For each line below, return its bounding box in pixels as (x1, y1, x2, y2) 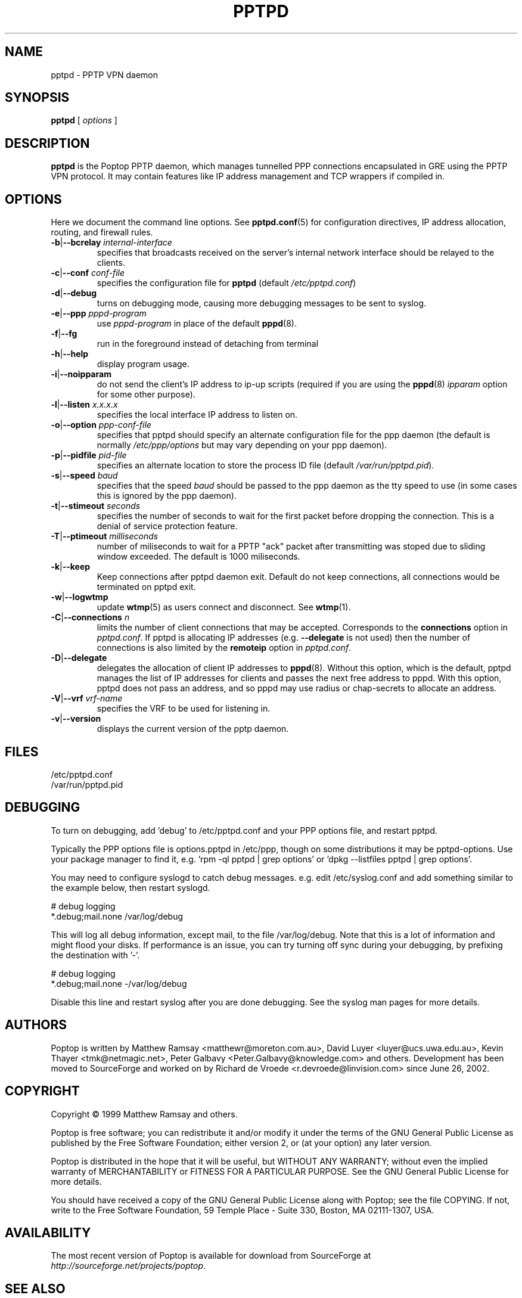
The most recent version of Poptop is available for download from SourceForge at (51, 1250, 371, 1261)
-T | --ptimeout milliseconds (51, 531, 159, 542)
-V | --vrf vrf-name (51, 693, 123, 704)
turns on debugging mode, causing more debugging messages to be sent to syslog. (97, 298, 426, 309)
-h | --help (51, 349, 89, 359)
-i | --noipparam (51, 369, 111, 380)
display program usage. (97, 359, 189, 369)
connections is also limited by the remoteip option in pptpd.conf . (97, 642, 352, 653)
